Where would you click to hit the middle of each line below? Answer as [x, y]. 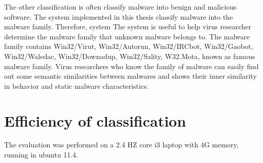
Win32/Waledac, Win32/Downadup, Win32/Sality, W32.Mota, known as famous [130, 56]
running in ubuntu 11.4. [41, 155]
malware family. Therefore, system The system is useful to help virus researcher [128, 26]
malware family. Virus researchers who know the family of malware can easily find [131, 66]
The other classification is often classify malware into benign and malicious [120, 7]
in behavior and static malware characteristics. [77, 86]
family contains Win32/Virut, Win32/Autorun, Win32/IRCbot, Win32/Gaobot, [129, 46]
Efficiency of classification [95, 120]
